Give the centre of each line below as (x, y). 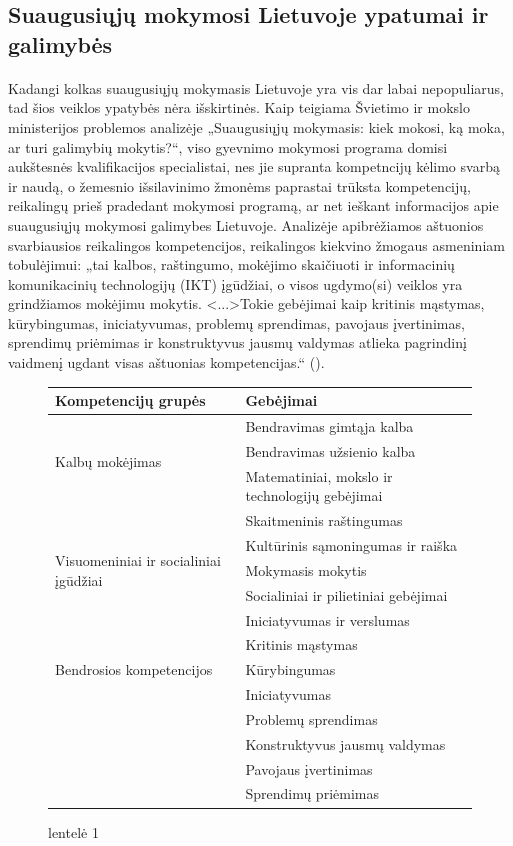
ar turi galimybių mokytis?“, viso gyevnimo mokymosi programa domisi (228, 146)
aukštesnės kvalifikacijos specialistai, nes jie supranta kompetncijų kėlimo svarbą (254, 166)
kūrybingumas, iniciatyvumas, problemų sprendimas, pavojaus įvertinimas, (236, 322)
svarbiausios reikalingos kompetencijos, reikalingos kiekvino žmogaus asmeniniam (256, 244)
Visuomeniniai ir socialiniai (138, 560)
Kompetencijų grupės (130, 400)
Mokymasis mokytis (306, 569)
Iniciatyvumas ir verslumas (327, 619)
